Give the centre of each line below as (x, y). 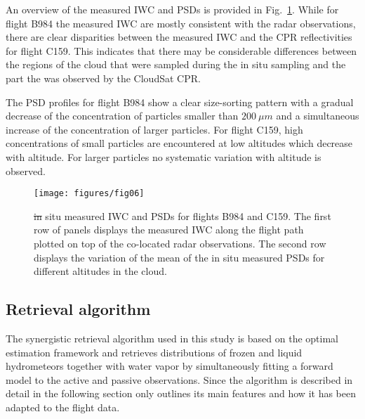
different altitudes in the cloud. (100, 271)
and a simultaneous (318, 116)
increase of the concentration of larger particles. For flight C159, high (154, 129)
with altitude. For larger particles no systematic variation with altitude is (164, 156)
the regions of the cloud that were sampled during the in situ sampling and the (176, 64)
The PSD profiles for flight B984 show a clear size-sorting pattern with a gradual (180, 102)
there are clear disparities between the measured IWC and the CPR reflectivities (179, 37)
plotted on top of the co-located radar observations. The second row (180, 243)
